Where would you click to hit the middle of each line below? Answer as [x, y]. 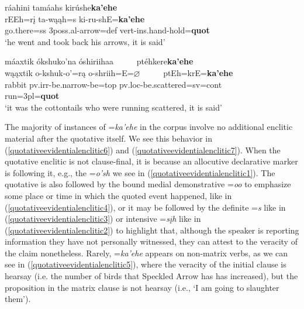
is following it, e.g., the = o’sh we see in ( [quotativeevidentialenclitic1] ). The [140, 172]
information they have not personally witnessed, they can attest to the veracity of [151, 241]
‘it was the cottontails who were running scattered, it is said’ [113, 107]
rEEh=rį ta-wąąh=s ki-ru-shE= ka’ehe [75, 18]
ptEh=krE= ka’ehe [198, 72]
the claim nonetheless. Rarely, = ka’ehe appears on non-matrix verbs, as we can [146, 253]
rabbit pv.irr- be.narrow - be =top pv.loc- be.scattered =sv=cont [113, 84]
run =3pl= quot [32, 96]
